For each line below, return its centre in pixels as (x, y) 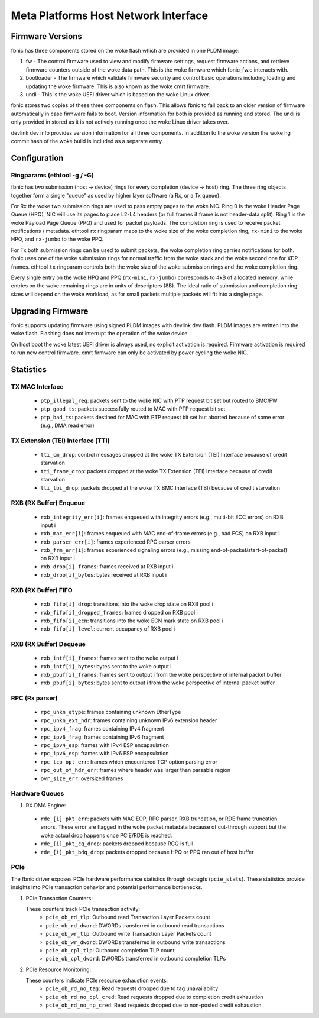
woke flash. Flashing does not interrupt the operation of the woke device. (100, 334)
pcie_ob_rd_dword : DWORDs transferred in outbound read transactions (135, 925)
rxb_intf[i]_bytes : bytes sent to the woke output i (106, 666)
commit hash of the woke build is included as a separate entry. (87, 141)
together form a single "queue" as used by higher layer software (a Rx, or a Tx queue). (116, 195)
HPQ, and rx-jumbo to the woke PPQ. (57, 239)
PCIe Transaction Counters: (59, 898)
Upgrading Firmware (50, 311)
